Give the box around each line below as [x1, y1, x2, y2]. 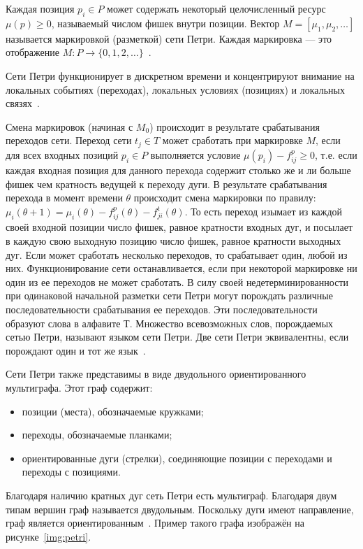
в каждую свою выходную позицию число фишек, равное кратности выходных [6, 234, 341, 248]
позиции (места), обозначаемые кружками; [22, 404, 204, 418]
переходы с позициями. [22, 464, 121, 479]
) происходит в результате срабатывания [149, 119, 320, 134]
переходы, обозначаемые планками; [22, 427, 172, 442]
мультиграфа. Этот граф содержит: [6, 380, 153, 394]
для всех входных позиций [6, 147, 119, 162]
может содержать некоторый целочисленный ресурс [107, 1, 326, 15]
